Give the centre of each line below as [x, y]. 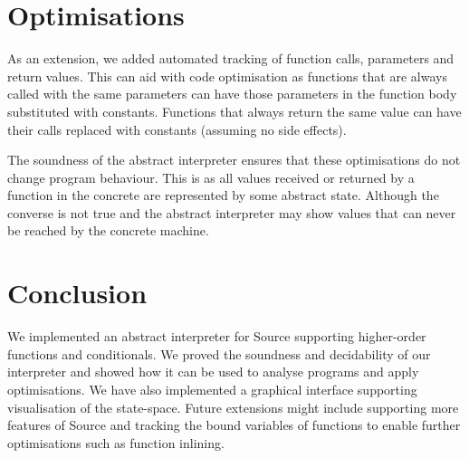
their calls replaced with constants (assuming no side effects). [177, 129]
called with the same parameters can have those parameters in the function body [232, 94]
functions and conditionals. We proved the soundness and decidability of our [219, 353]
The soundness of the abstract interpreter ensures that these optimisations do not [234, 160]
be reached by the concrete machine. [108, 230]
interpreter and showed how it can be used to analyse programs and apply [213, 372]
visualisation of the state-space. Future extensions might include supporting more [233, 407]
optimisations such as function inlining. [116, 442]
